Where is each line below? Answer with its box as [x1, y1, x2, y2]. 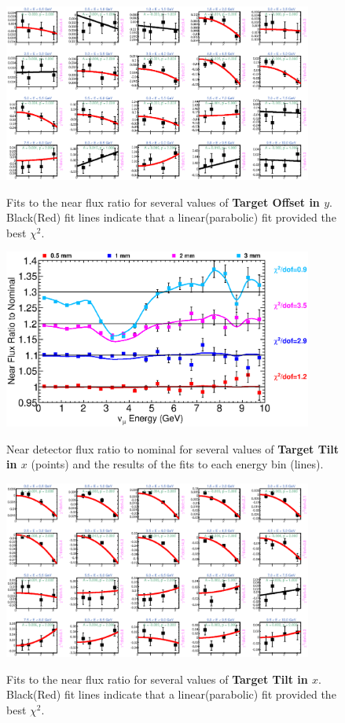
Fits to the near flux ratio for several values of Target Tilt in [6, 670, 308, 687]
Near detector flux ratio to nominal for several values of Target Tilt [6, 440, 339, 457]
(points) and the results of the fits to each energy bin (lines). [31, 456, 324, 472]
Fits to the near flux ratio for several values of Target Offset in [6, 193, 320, 210]
